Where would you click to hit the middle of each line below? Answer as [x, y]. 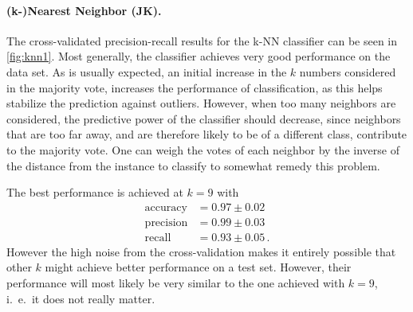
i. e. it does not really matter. [81, 298]
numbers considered [348, 71]
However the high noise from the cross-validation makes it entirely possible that [201, 251]
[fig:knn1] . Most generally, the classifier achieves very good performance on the [199, 56]
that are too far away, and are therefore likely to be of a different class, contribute [207, 134]
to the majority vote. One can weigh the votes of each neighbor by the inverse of [203, 149]
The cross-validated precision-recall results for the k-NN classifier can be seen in [202, 40]
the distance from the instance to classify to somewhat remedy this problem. [193, 165]
